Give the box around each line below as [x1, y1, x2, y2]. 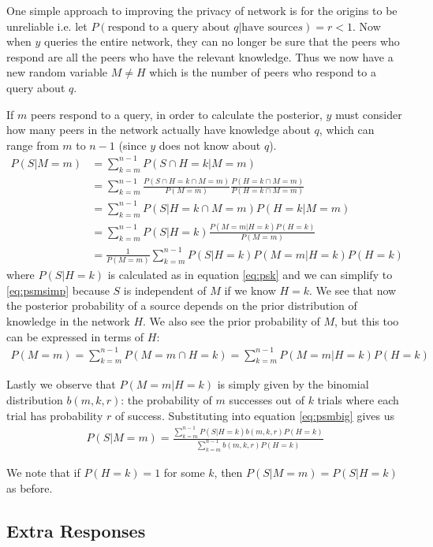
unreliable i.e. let [6, 17, 88, 34]
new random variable [6, 64, 108, 80]
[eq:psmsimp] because [6, 281, 110, 298]
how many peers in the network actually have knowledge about [6, 121, 311, 138]
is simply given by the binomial [217, 376, 369, 393]
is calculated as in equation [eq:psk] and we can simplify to [107, 266, 393, 283]
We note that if [6, 463, 80, 480]
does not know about [159, 136, 261, 153]
